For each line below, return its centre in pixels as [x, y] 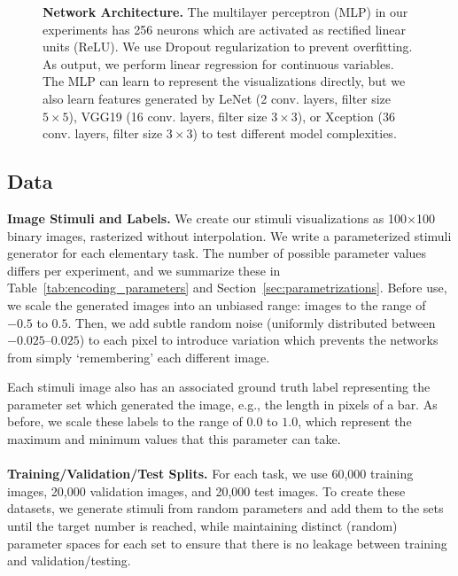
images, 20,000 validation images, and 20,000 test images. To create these [206, 490]
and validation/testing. [69, 560]
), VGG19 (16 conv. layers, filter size [168, 116]
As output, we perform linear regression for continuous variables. [218, 63]
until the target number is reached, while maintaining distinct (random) [202, 526]
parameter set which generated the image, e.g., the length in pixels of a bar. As [222, 404]
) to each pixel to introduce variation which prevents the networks [259, 340]
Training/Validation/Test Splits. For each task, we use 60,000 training [210, 474]
